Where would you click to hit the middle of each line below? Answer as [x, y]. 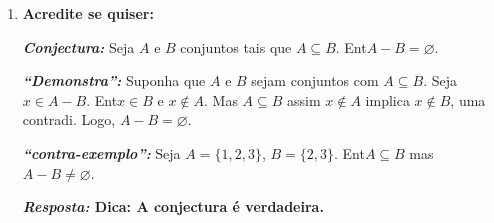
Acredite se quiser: [88, 13]
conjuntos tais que [236, 46]
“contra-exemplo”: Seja [101, 152]
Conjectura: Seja [78, 46]
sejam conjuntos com [315, 80]
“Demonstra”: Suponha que [114, 80]
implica [387, 99]
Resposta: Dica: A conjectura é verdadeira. [173, 206]
